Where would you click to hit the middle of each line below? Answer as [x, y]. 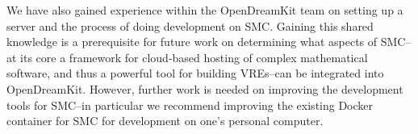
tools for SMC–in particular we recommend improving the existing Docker [190, 105]
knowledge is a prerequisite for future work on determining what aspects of [192, 42]
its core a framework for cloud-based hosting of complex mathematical [194, 57]
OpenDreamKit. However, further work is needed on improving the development [205, 88]
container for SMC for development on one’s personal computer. [165, 121]
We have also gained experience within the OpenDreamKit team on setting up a [205, 10]
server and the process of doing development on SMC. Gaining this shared [190, 25]
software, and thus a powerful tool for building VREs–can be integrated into [195, 73]
